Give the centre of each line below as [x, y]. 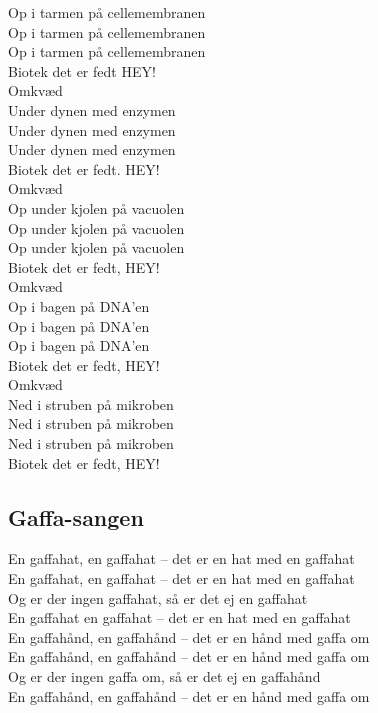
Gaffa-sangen [76, 516]
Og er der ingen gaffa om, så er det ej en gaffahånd [164, 676]
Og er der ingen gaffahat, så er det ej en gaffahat [158, 597]
